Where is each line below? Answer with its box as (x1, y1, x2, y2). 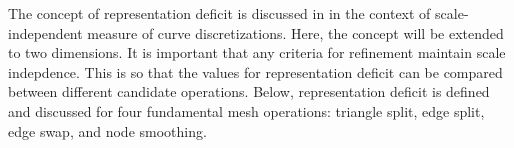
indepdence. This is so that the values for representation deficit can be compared (8, 61, 503, 82)
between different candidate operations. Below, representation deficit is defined (8, 81, 490, 102)
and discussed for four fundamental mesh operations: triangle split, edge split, (8, 100, 485, 121)
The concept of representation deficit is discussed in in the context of (8, 3, 431, 23)
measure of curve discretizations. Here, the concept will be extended (87, 22, 504, 43)
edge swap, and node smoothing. (8, 120, 207, 141)
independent (8, 22, 83, 43)
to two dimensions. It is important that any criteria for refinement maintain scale (8, 42, 506, 63)
